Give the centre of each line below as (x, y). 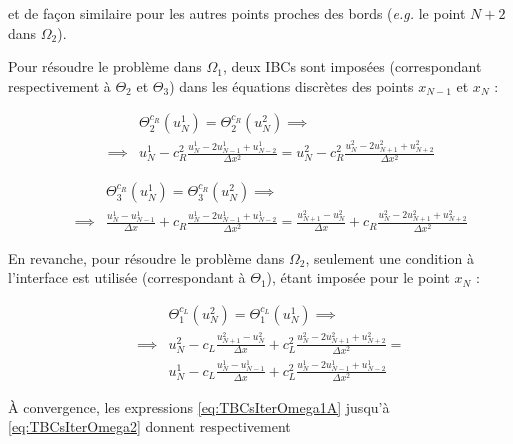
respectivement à (59, 85)
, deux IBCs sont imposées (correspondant (352, 66)
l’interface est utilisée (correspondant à (127, 277)
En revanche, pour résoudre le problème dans (146, 257)
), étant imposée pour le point (358, 277)
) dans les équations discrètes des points (291, 85)
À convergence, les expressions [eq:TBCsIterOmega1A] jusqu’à (199, 406)
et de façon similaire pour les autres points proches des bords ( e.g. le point (237, 13)
